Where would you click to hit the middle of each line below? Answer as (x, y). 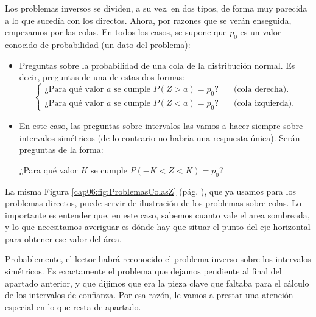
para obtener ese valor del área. (63, 238)
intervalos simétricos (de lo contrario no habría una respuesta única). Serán (160, 137)
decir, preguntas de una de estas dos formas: (102, 77)
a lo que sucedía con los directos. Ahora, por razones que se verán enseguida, (148, 20)
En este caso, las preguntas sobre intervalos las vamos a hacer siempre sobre (161, 125)
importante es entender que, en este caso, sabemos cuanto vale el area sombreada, (157, 214)
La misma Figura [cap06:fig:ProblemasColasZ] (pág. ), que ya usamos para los (150, 191)
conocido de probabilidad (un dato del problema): (98, 44)
